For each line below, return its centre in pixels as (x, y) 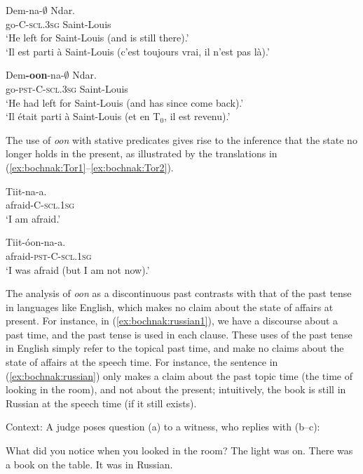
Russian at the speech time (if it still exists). (101, 403)
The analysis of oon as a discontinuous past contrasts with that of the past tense (179, 293)
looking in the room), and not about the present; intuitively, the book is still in (176, 389)
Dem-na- (24, 10)
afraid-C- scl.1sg (40, 205)
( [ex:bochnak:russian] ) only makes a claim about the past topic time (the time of (179, 375)
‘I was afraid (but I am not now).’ (78, 269)
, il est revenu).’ (197, 116)
